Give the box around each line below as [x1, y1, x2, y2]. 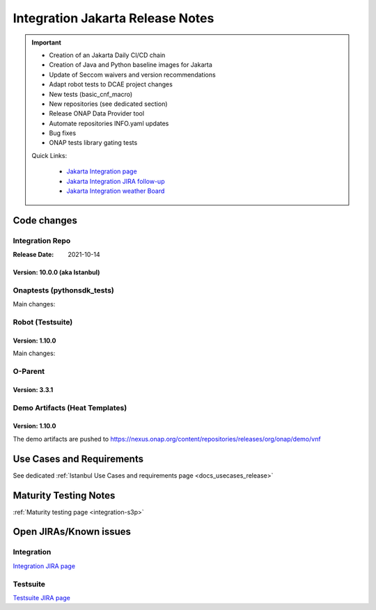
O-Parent [13, 366, 45, 376]
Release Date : [13, 251, 54, 259]
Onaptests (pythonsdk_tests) [13, 286, 114, 295]
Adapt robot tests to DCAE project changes [49, 80, 173, 88]
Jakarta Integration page [66, 167, 137, 175]
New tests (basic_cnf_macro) [49, 90, 133, 98]
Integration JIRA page [13, 561, 76, 570]
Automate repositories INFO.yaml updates [49, 119, 169, 127]
